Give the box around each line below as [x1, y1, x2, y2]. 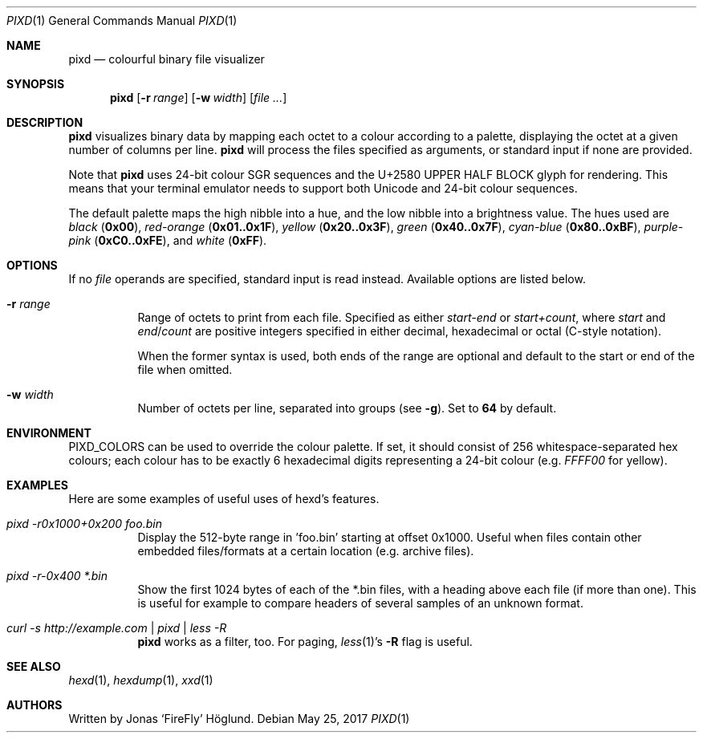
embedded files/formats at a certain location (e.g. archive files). [137, 544, 474, 558]
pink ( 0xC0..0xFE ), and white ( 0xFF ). [68, 233, 267, 247]
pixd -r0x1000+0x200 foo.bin [6, 517, 162, 530]
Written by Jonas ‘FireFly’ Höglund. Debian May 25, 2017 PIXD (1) [68, 712, 410, 725]
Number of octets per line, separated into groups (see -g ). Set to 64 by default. [137, 401, 557, 415]
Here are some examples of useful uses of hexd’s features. [68, 492, 380, 506]
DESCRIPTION [6, 116, 83, 129]
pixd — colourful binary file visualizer [68, 52, 265, 66]
